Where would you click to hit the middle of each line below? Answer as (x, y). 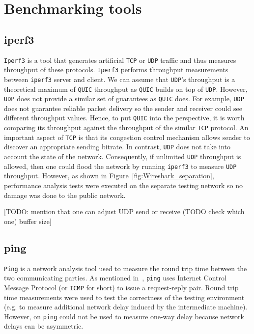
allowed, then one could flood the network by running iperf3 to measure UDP (120, 166)
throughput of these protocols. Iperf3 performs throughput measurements (116, 70)
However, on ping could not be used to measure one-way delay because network (124, 316)
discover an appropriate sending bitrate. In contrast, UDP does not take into (117, 147)
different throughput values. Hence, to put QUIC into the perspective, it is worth (124, 118)
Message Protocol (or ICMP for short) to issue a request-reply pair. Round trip (121, 287)
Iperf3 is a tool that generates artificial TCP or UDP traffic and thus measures (120, 60)
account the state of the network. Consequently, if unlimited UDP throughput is (123, 156)
